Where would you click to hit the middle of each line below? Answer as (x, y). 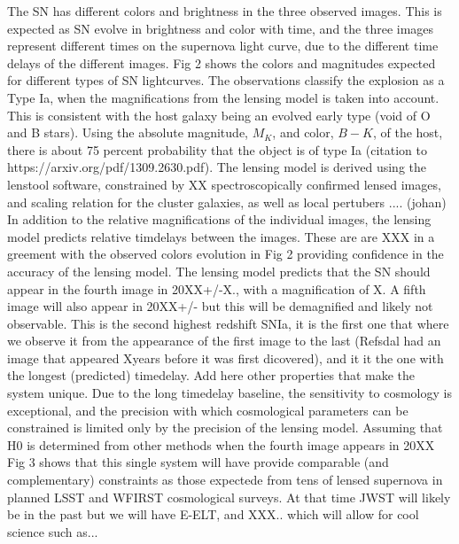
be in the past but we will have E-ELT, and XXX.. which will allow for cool (213, 514)
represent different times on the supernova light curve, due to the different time (223, 46)
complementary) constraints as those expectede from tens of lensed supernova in (225, 480)
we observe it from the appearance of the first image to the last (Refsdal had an (224, 341)
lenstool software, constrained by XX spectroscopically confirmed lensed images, (224, 184)
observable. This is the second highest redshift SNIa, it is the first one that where (228, 323)
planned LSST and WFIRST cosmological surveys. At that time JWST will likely (229, 497)
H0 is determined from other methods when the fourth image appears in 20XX (221, 444)
